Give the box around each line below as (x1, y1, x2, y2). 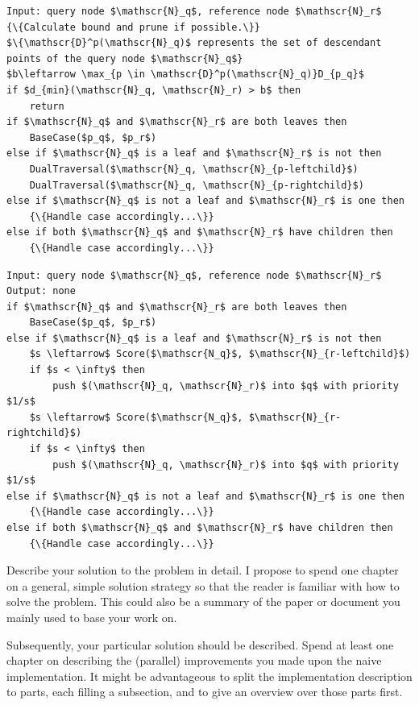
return (29, 100, 64, 112)
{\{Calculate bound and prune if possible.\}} (6, 21, 260, 33)
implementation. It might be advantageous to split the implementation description (6, 667, 413, 684)
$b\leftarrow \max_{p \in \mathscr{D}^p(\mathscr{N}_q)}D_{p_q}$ (6, 68, 364, 81)
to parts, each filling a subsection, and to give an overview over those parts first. (6, 683, 403, 700)
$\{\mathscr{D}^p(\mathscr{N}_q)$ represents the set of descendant (6, 37, 382, 49)
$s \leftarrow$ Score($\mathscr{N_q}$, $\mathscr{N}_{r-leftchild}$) (29, 348, 411, 360)
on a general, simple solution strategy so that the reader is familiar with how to (6, 577, 400, 594)
